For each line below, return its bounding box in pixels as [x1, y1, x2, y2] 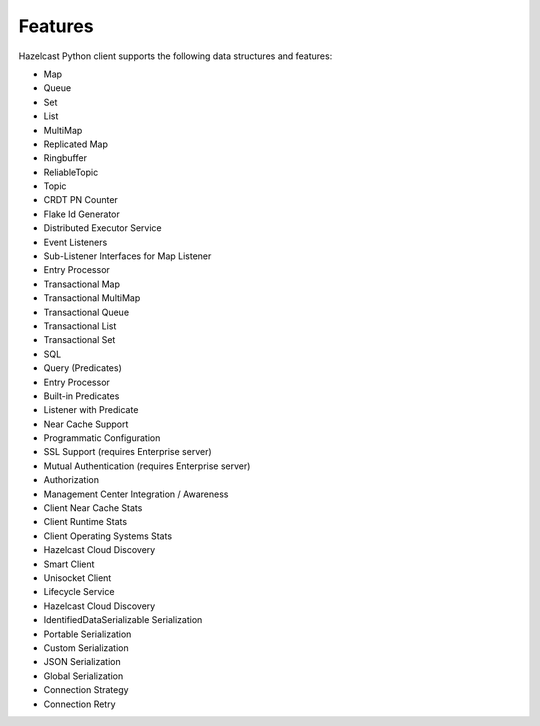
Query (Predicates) [43, 362, 122, 374]
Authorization [43, 474, 100, 486]
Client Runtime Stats [43, 516, 128, 528]
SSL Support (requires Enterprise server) [43, 446, 212, 458]
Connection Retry [43, 698, 116, 710]
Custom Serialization [43, 641, 129, 654]
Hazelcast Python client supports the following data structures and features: [18, 50, 333, 62]
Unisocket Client [43, 572, 112, 584]
